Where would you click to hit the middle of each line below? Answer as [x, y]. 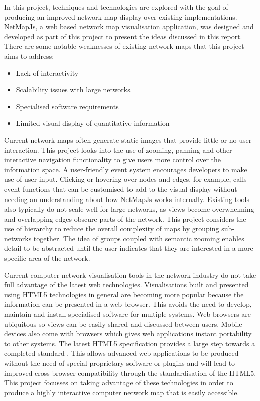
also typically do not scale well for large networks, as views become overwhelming [129, 209]
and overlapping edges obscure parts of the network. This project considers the [125, 218]
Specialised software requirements [67, 106]
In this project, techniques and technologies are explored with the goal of [116, 7]
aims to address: [29, 55]
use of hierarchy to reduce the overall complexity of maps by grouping [112, 228]
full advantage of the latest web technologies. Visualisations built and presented [126, 284]
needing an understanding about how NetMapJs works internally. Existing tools [127, 199]
